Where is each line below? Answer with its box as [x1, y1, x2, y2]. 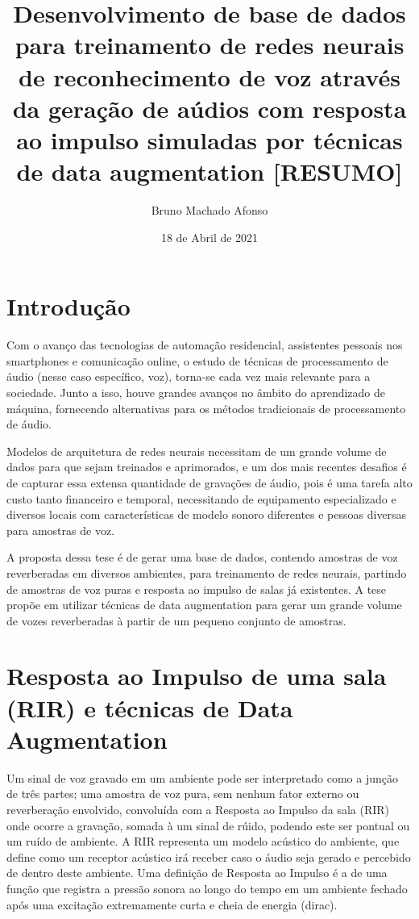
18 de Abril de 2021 [160, 228, 259, 245]
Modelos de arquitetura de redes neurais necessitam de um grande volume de [6, 442, 387, 459]
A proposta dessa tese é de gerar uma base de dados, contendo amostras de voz [6, 549, 398, 566]
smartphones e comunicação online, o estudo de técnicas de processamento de [6, 352, 388, 369]
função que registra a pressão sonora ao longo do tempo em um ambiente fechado [6, 879, 408, 896]
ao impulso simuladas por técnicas [16, 123, 403, 156]
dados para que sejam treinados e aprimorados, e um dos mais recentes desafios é [6, 458, 407, 475]
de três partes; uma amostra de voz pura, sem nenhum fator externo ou [6, 785, 359, 802]
